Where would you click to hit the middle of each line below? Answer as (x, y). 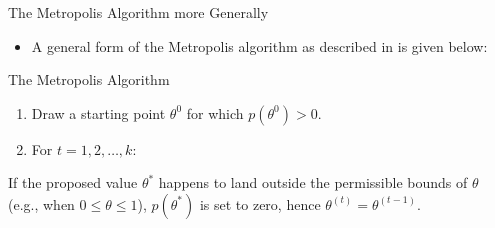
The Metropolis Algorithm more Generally (138, 12)
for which (215, 112)
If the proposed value (73, 182)
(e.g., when (41, 203)
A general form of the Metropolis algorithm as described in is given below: (259, 45)
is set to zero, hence (260, 203)
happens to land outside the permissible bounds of (313, 182)
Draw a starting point (98, 112)
